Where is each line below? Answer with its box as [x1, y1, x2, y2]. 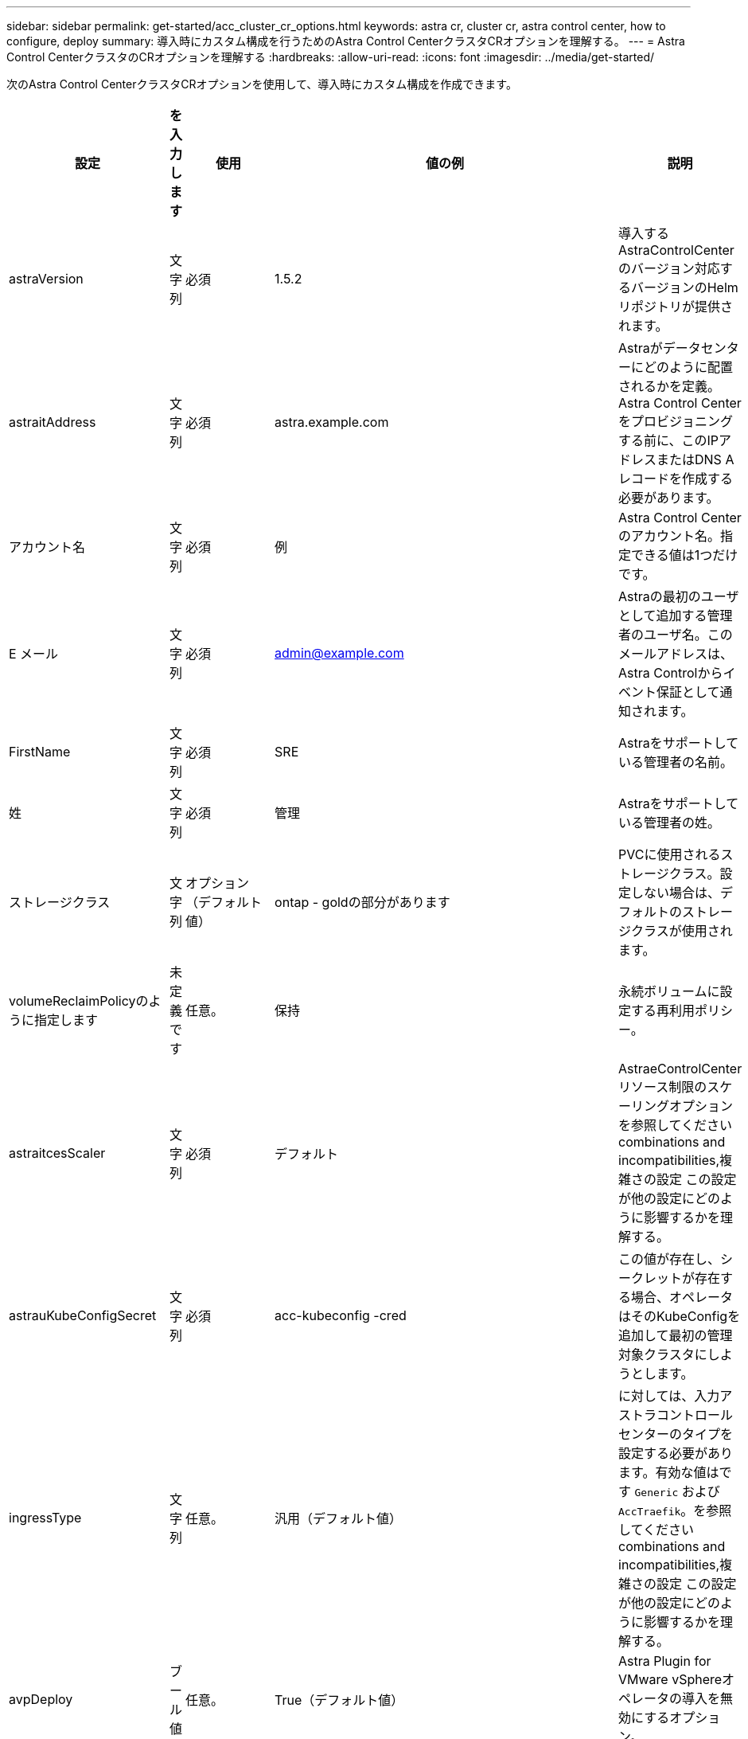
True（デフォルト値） [275, 1692, 404, 1708]
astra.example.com [275, 414, 389, 430]
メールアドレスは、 [618, 646, 734, 662]
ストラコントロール [618, 1407, 734, 1423]
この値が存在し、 [618, 1251, 721, 1267]
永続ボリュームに [618, 983, 720, 999]
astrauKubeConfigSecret [9, 1307, 157, 1323]
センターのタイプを [618, 1426, 734, 1442]
